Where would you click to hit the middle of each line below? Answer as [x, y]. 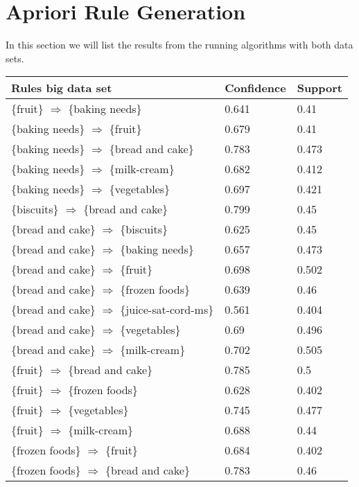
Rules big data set [62, 88]
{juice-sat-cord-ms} [167, 310]
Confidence [255, 88]
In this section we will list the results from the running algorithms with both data [179, 45]
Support [320, 88]
